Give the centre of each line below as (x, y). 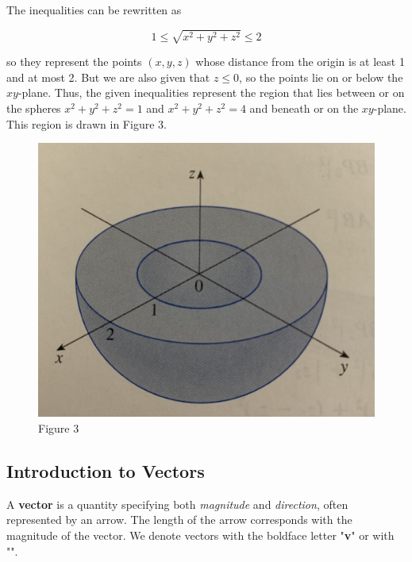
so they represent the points (74, 62)
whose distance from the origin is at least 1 (300, 62)
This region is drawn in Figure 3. (87, 123)
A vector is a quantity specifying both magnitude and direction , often (177, 504)
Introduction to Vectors (106, 471)
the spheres (34, 108)
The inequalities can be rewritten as (94, 10)
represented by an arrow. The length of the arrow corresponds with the (179, 520)
